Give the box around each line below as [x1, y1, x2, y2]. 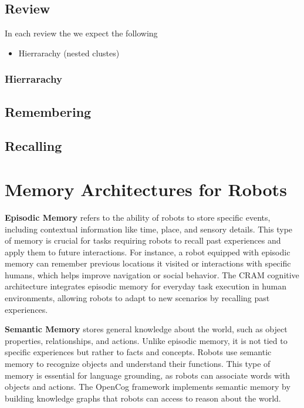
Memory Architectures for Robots [5, 177, 287, 201]
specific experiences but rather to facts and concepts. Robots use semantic [5, 346, 272, 358]
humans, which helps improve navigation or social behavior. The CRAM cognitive [5, 268, 299, 281]
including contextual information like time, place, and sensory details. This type [5, 222, 293, 235]
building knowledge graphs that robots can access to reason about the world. [5, 392, 281, 404]
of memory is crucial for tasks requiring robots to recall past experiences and [5, 234, 281, 247]
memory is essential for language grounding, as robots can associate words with [5, 369, 291, 381]
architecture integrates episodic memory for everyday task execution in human [5, 280, 286, 292]
